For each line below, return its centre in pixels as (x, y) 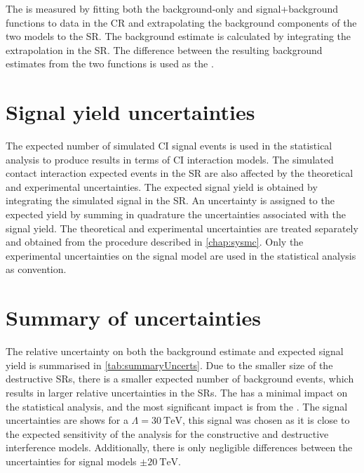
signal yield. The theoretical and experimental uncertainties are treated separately (182, 228)
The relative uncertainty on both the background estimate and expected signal (175, 351)
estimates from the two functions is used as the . (110, 64)
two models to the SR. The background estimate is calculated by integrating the (178, 36)
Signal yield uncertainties (130, 112)
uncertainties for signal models (71, 461)
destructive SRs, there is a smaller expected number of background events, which (180, 379)
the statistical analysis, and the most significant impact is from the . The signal (177, 406)
